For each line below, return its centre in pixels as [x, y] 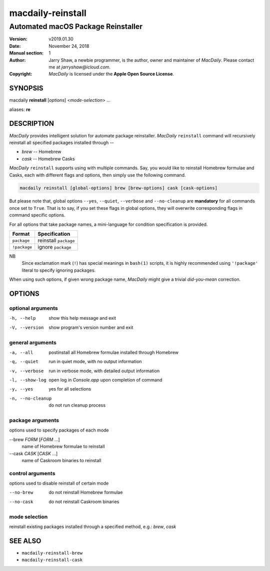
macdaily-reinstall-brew [52, 553]
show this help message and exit [82, 318]
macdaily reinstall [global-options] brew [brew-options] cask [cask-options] [118, 188]
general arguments [33, 342]
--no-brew [21, 493]
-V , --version [26, 327]
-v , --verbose [26, 371]
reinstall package [56, 241]
